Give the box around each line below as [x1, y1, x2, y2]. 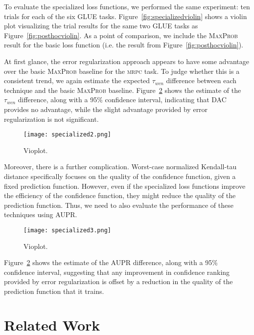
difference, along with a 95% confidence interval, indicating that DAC [18, 94, 227, 105]
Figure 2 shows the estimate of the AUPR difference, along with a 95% [4, 257, 218, 268]
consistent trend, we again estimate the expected [4, 75, 150, 86]
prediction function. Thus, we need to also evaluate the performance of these [4, 200, 233, 210]
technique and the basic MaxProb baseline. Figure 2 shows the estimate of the [4, 85, 241, 95]
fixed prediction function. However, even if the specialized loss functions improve [4, 180, 246, 191]
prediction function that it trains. [4, 286, 104, 296]
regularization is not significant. [4, 113, 99, 124]
